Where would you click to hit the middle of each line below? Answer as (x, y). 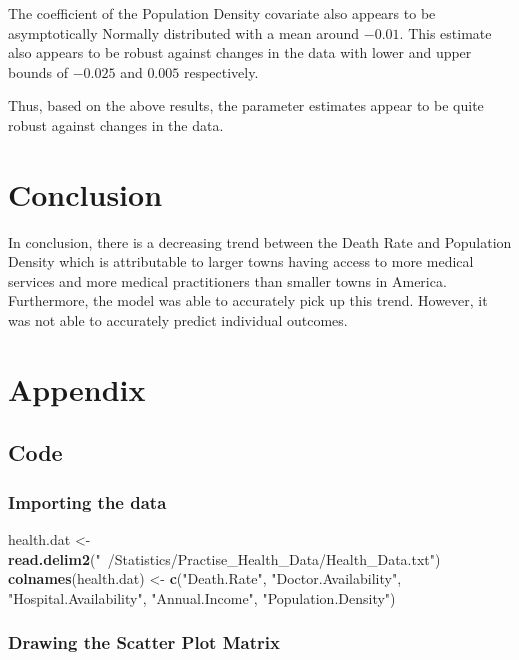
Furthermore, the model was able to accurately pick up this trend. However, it (248, 300)
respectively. (221, 71)
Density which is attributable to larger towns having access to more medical (241, 261)
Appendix (77, 388)
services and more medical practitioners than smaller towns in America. (227, 280)
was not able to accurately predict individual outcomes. (178, 320)
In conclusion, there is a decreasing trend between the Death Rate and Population (260, 241)
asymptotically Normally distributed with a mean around (184, 32)
